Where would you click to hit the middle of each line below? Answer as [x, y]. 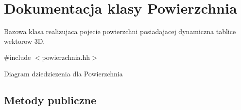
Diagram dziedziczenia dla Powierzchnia [63, 73]
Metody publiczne [50, 100]
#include [17, 57]
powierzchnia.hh [66, 57]
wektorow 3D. [25, 41]
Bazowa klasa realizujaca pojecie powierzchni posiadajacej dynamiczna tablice [120, 31]
